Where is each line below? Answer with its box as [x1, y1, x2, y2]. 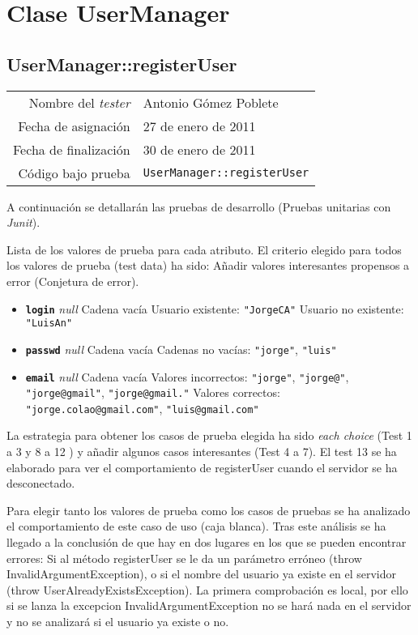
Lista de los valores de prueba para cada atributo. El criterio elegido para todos [6, 241, 402, 258]
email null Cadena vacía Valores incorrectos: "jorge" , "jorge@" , [25, 368, 349, 385]
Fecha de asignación [18, 116, 130, 135]
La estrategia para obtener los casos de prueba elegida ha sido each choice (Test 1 [6, 427, 412, 444]
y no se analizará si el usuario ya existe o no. [6, 613, 229, 630]
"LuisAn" [25, 317, 73, 330]
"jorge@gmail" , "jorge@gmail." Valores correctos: [25, 384, 280, 401]
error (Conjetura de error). [6, 272, 139, 289]
